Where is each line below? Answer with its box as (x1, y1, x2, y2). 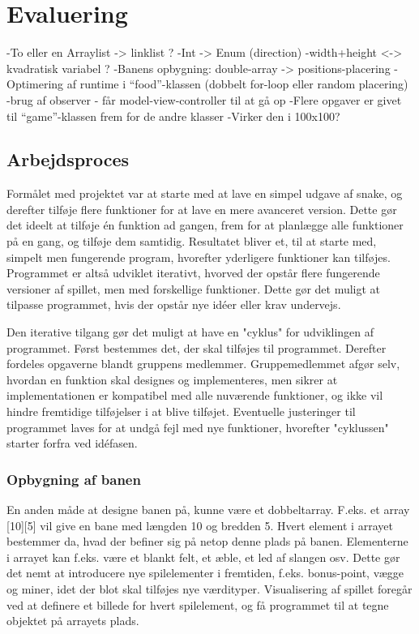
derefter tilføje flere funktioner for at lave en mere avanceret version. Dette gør (6, 200, 397, 217)
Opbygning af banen (6, 469, 141, 489)
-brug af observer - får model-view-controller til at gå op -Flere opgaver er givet (6, 91, 402, 108)
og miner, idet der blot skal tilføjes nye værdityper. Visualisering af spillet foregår (6, 580, 413, 597)
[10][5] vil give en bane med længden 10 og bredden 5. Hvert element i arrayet (6, 516, 393, 533)
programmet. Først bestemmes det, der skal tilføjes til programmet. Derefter (6, 339, 387, 356)
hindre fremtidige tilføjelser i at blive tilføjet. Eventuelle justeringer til (6, 403, 356, 420)
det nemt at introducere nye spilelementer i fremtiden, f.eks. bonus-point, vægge (6, 564, 404, 581)
